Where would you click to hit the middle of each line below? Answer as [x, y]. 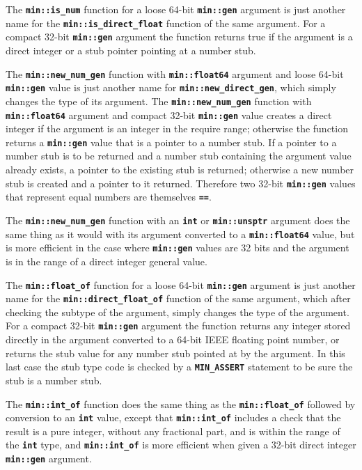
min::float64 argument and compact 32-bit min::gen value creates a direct [169, 115]
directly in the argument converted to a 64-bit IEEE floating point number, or [173, 339]
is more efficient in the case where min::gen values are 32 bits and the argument [178, 248]
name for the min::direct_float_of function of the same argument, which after [178, 298]
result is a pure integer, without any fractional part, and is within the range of [173, 431]
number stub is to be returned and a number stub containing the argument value [179, 156]
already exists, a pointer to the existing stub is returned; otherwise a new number [180, 170]
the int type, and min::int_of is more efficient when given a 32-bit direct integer [181, 445]
